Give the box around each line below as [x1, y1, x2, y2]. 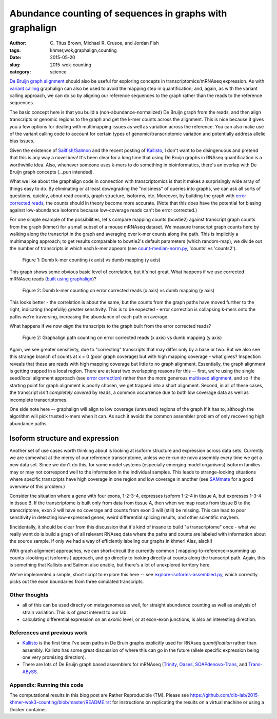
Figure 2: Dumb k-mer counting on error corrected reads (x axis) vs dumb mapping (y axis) [22, 288, 215, 294]
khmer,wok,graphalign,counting [50, 47, 117, 53]
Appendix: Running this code [9, 681, 84, 688]
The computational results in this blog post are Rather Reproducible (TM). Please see [9, 692, 189, 698]
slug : [9, 62, 21, 68]
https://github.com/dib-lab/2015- [190, 692, 260, 698]
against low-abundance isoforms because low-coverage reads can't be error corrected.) [9, 207, 197, 213]
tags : [9, 47, 21, 53]
